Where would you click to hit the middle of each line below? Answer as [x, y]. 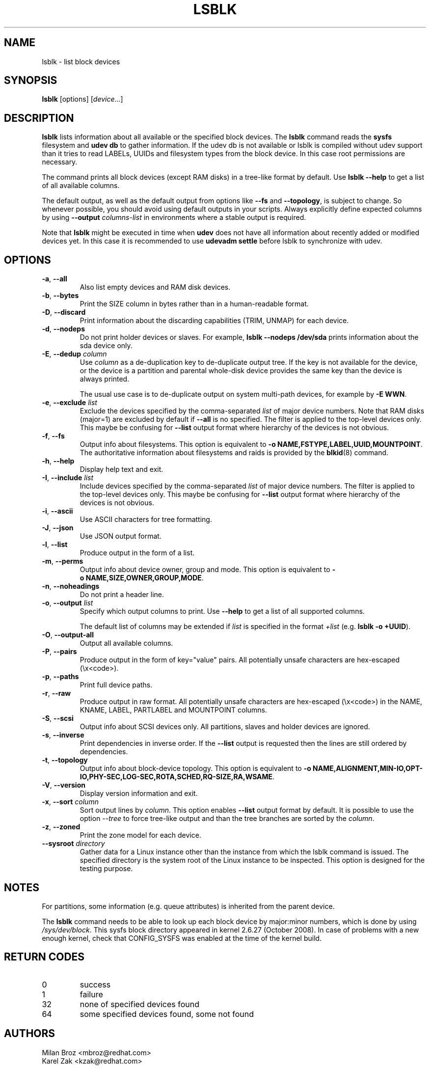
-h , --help [58, 461]
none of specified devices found [139, 1004]
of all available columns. [81, 186]
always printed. [105, 379]
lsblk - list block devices [81, 61]
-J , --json [58, 528]
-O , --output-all [68, 635]
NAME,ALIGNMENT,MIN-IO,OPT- [368, 768]
